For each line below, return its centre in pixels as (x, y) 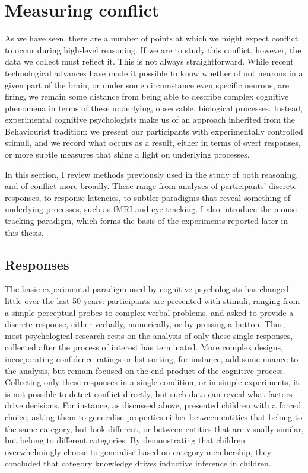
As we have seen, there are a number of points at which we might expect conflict (152, 38)
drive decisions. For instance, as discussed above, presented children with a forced (153, 405)
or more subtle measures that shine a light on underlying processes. (127, 154)
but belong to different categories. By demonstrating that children (125, 440)
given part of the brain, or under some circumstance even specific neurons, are (147, 84)
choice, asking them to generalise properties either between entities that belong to (154, 416)
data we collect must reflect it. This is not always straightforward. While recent (149, 61)
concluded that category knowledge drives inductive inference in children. (138, 463)
